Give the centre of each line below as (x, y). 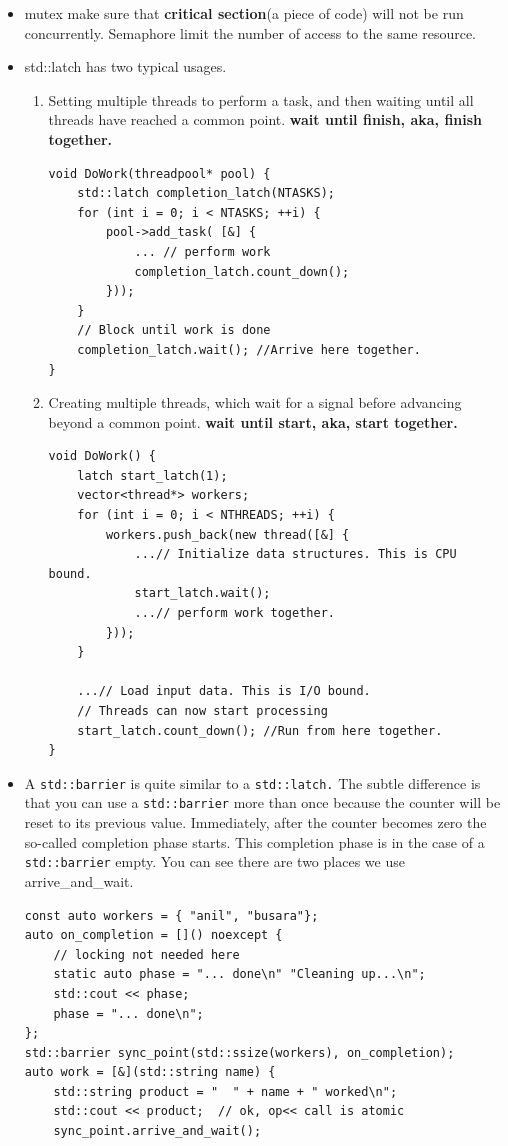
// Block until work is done (174, 330)
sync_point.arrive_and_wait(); (157, 1131)
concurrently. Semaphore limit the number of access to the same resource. (250, 32)
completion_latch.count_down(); (242, 271)
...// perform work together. (234, 613)
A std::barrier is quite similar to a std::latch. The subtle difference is (252, 782)
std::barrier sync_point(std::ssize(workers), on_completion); (239, 1052)
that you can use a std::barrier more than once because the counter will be (262, 802)
